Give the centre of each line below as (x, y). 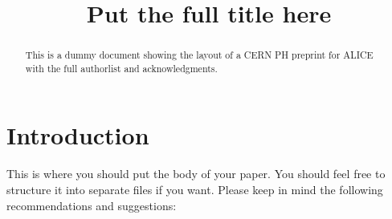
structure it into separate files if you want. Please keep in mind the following (195, 190)
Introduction (78, 135)
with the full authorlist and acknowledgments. (121, 68)
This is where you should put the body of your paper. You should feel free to (196, 174)
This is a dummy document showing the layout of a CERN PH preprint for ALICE (199, 55)
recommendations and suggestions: (92, 205)
